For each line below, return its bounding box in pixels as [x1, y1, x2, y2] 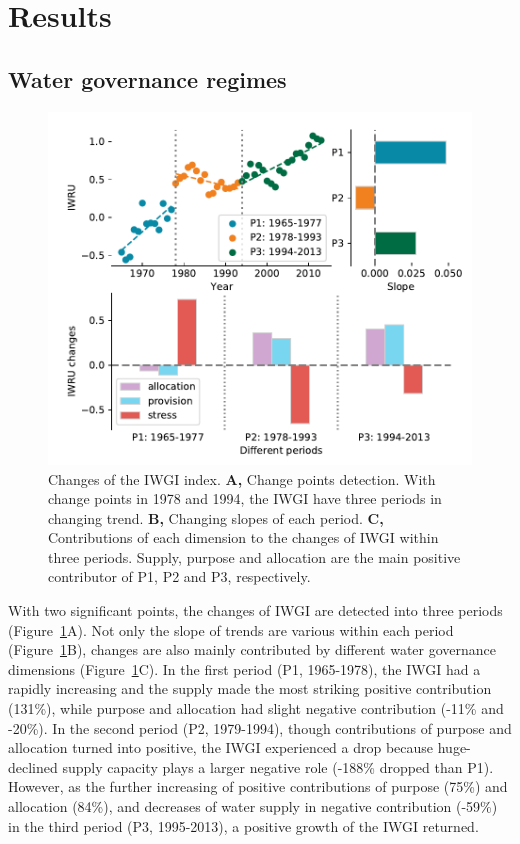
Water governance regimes [8, 63, 287, 94]
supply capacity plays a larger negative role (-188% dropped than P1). [62, 756, 494, 777]
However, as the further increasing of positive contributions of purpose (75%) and [8, 776, 508, 797]
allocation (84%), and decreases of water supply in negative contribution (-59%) [8, 796, 498, 816]
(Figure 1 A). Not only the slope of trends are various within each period [8, 619, 454, 640]
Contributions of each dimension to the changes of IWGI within [48, 527, 439, 548]
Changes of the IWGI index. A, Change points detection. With [48, 468, 436, 489]
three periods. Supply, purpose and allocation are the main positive [48, 546, 461, 567]
